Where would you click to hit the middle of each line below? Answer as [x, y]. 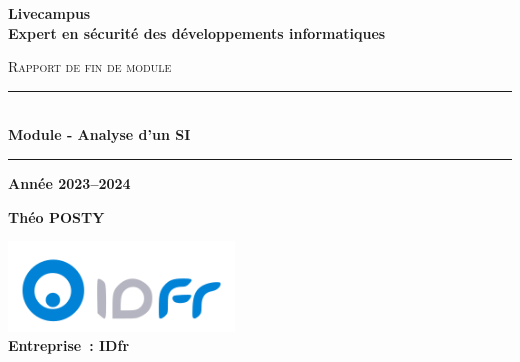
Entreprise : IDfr [69, 345]
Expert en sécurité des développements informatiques [197, 32]
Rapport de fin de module [90, 66]
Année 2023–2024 [69, 182]
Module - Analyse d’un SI [99, 134]
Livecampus [49, 13]
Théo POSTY [56, 216]
